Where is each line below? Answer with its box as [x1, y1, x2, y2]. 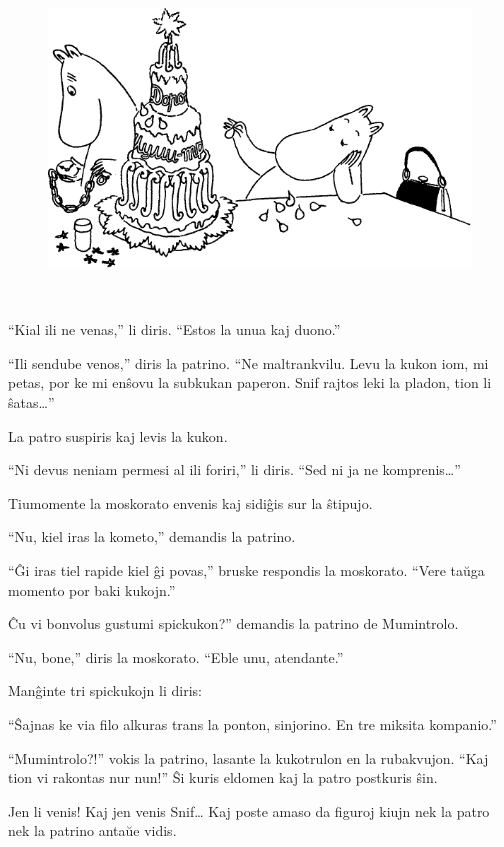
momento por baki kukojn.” [8, 579, 176, 600]
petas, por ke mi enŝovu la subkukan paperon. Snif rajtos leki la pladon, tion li [8, 372, 492, 393]
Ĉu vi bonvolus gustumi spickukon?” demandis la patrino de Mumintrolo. [8, 613, 459, 634]
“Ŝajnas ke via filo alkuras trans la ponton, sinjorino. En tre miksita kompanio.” [8, 713, 497, 734]
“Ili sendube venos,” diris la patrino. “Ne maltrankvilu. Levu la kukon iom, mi [8, 352, 489, 373]
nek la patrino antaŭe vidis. [8, 820, 177, 841]
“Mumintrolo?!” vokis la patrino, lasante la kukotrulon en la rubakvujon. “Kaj [8, 747, 489, 768]
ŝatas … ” [8, 392, 55, 413]
